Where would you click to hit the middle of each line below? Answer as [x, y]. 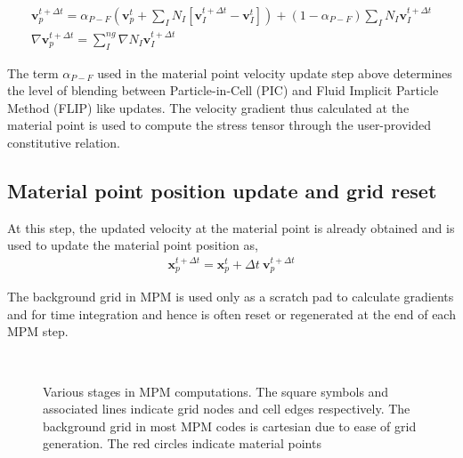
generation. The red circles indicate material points [182, 443]
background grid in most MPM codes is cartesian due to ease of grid [230, 426]
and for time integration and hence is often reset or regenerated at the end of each [231, 313]
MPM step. [38, 331]
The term [33, 72]
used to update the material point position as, [133, 245]
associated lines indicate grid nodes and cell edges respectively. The [227, 409]
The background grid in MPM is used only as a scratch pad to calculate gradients [231, 297]
